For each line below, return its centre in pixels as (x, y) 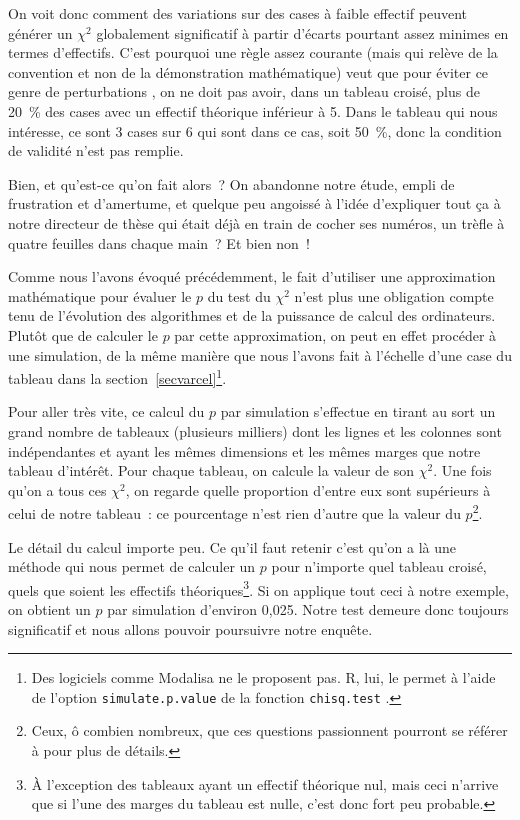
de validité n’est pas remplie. (96, 150)
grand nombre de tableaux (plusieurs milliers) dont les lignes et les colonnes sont (255, 430)
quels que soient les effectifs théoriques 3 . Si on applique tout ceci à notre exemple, (258, 588)
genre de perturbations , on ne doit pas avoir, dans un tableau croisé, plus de (244, 91)
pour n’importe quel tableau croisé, (379, 566)
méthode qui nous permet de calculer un (132, 566)
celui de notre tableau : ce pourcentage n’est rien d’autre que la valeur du (234, 512)
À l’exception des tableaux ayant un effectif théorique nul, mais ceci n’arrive (265, 783)
